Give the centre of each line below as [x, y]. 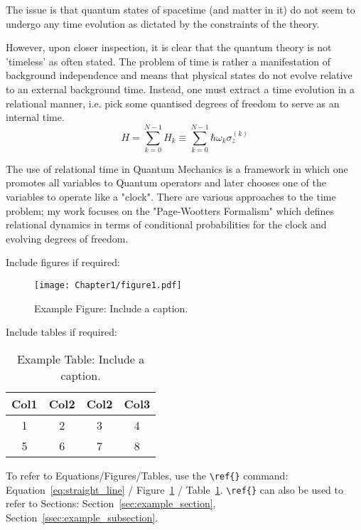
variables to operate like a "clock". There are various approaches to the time [171, 197]
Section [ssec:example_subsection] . [82, 517]
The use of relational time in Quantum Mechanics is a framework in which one [177, 168]
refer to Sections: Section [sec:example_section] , [111, 503]
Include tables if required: [61, 332]
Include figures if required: [63, 262]
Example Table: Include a [81, 359]
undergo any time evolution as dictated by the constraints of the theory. [163, 23]
